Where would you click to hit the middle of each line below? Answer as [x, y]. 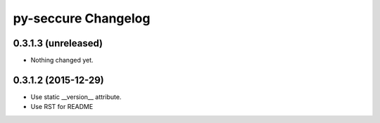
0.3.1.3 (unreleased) [58, 43]
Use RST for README [62, 107]
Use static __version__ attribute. [76, 97]
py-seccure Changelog [82, 18]
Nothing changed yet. [62, 60]
